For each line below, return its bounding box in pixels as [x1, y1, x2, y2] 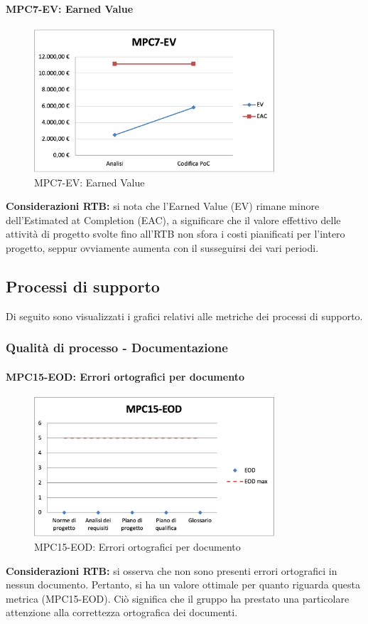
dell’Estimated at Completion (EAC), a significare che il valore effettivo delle [6, 212, 341, 227]
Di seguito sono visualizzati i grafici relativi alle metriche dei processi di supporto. [6, 308, 363, 323]
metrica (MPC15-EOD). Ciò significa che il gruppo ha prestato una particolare [6, 591, 350, 606]
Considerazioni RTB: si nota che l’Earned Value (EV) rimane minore [6, 199, 320, 213]
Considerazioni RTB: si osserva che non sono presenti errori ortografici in [6, 563, 337, 578]
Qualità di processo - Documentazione [6, 339, 228, 356]
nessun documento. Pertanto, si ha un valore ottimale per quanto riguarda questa [6, 577, 360, 592]
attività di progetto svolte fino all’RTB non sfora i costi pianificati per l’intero [6, 226, 345, 241]
